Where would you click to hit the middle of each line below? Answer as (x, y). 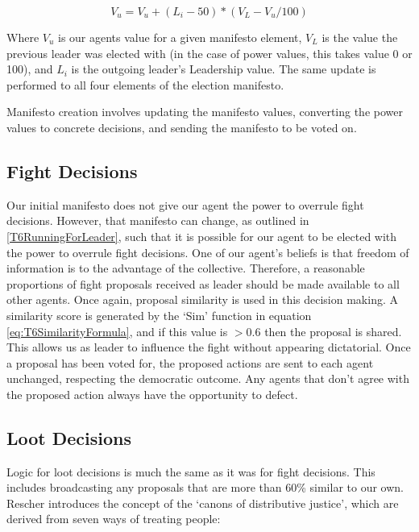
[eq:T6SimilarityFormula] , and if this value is (117, 331)
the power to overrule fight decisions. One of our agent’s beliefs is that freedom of (208, 252)
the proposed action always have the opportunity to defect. (152, 394)
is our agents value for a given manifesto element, (180, 37)
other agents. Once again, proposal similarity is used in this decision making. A (202, 299)
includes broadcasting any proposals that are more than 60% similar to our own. (205, 487)
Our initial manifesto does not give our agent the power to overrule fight (185, 204)
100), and (30, 69)
